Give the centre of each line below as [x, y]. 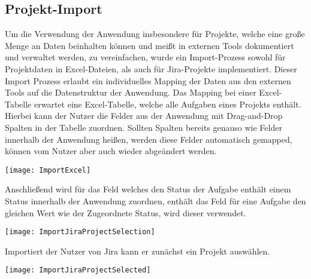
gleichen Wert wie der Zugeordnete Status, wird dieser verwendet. [126, 212]
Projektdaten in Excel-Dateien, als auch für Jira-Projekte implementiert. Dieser [151, 68]
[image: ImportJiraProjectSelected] [78, 270]
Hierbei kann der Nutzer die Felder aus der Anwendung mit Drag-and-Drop [144, 116]
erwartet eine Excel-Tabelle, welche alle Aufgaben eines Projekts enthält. [167, 104]
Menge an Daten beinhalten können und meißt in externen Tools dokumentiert [150, 45]
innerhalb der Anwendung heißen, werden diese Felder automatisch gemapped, [149, 139]
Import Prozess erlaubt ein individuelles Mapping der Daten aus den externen [148, 80]
